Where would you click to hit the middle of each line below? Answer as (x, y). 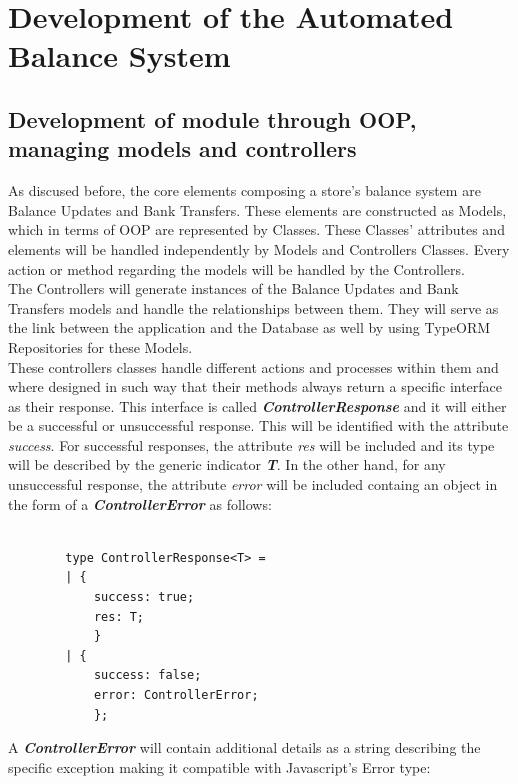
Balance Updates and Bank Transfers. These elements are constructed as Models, (257, 209)
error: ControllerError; (176, 695)
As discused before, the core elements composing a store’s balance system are (244, 190)
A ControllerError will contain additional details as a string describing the (244, 747)
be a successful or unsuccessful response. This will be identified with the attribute (258, 425)
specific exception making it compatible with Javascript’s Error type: (219, 766)
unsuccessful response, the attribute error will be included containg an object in (253, 484)
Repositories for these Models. (100, 346)
